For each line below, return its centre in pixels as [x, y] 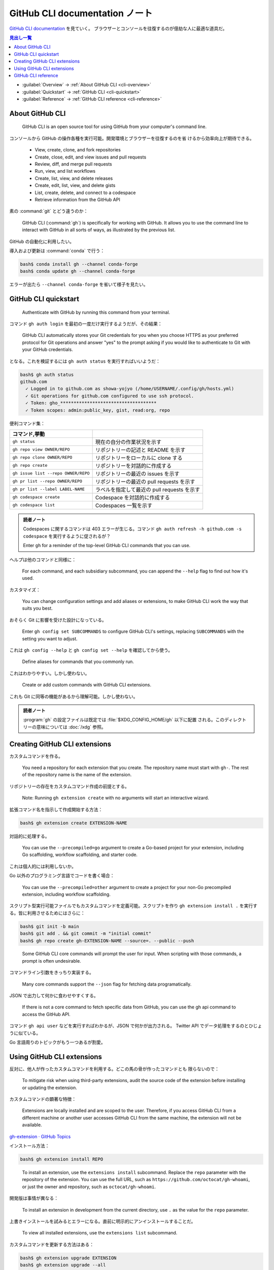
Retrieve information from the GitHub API [77, 199]
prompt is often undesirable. [52, 961]
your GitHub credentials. [47, 350]
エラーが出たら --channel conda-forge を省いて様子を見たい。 [79, 284]
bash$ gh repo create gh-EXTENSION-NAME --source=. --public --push [107, 941]
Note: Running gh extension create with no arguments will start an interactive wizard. [115, 798]
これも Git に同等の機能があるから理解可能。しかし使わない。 [74, 696]
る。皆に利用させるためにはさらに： [47, 913]
